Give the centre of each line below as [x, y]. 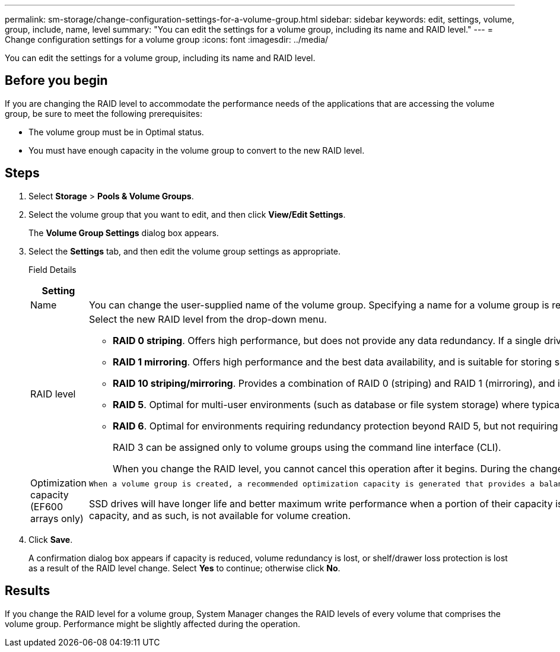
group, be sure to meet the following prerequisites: [104, 113]
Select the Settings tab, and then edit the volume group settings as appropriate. [185, 251]
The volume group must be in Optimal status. [116, 132]
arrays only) [57, 518]
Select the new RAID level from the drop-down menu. [208, 319]
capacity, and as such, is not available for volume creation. [220, 516]
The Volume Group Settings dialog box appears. [124, 233]
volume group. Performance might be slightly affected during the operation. [152, 624]
